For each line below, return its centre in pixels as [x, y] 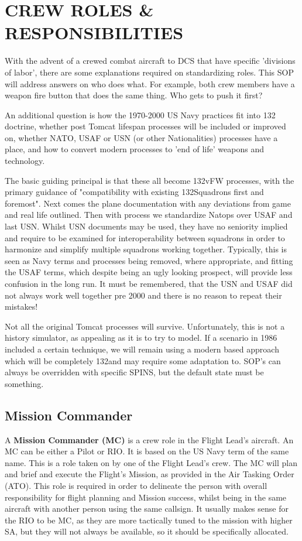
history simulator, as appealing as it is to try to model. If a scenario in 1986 [141, 338]
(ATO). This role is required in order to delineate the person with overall [136, 485]
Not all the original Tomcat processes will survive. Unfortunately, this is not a [145, 326]
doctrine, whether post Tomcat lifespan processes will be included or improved [145, 126]
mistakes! [21, 307]
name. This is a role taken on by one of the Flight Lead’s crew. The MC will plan [151, 462]
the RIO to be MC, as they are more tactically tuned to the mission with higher [149, 520]
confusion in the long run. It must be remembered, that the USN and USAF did [149, 283]
